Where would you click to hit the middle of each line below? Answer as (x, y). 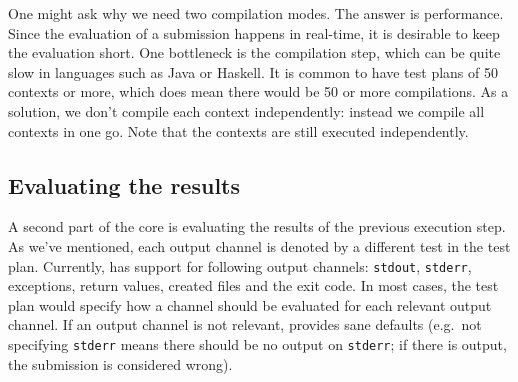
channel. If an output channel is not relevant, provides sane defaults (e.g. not (245, 324)
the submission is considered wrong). (120, 363)
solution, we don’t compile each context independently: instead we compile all (246, 110)
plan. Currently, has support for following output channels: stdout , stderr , (240, 265)
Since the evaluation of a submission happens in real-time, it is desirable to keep (254, 32)
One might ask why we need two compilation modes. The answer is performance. (256, 13)
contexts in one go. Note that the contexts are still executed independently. (238, 130)
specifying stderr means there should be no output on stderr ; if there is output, (257, 343)
